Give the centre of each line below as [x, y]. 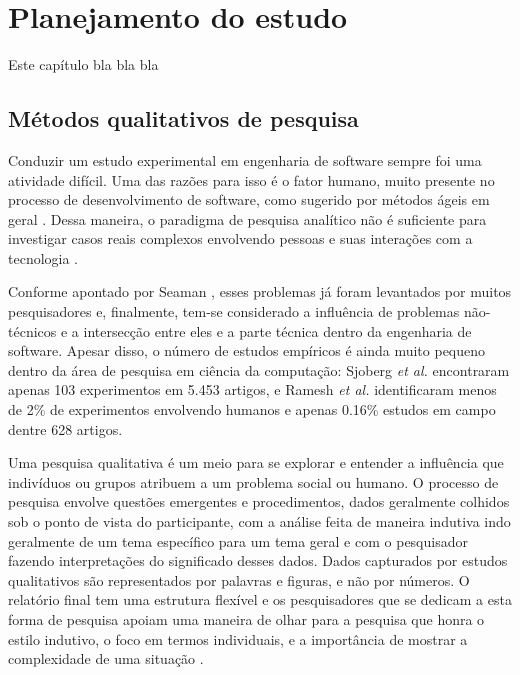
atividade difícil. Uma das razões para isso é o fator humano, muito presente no [251, 179]
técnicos [32, 330]
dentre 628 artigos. [65, 428]
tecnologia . [43, 257]
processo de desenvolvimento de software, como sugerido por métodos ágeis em [249, 199]
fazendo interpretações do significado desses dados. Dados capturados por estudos [258, 560]
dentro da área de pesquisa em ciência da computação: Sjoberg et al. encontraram [259, 369]
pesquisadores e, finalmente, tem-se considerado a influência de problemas [234, 311]
